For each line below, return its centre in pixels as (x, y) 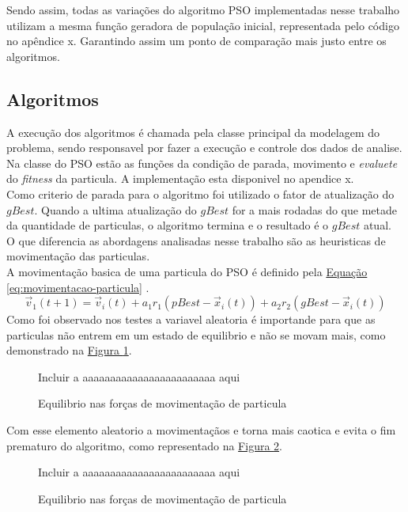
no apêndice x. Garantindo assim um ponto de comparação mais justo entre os (196, 41)
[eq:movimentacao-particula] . (78, 287)
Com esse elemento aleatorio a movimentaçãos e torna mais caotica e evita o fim (201, 430)
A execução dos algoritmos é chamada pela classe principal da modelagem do (193, 132)
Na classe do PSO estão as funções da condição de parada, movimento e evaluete (202, 163)
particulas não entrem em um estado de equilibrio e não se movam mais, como (196, 334)
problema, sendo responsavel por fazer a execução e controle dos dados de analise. (204, 148)
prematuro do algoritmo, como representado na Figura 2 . (144, 445)
